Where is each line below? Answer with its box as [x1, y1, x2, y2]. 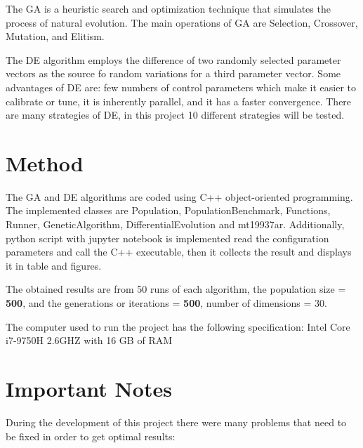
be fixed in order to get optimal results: [6, 428, 176, 443]
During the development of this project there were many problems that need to [6, 414, 347, 429]
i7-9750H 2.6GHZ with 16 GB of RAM [6, 333, 173, 348]
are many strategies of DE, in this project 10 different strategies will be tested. [6, 107, 345, 122]
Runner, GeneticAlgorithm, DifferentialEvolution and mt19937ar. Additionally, [6, 217, 345, 232]
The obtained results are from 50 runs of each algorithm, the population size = [6, 282, 346, 296]
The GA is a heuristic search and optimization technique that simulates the [6, 1, 331, 15]
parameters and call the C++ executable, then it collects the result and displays [6, 244, 352, 259]
